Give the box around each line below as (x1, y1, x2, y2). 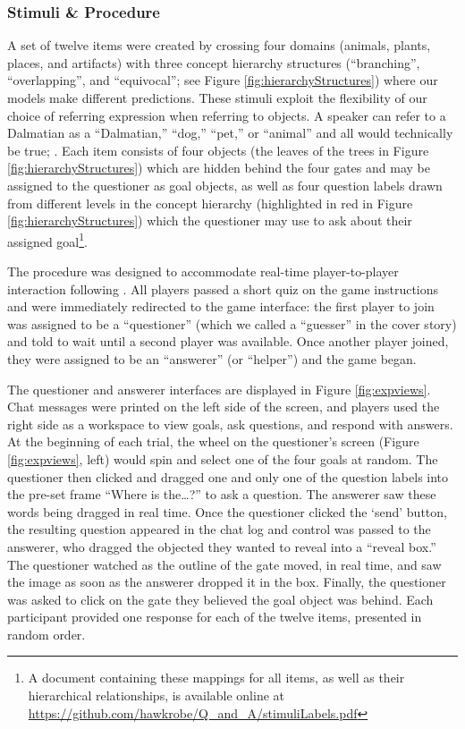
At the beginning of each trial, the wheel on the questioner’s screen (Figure (7, 432, 419, 451)
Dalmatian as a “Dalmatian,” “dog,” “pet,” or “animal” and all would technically (7, 123, 453, 142)
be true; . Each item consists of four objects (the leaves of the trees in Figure (7, 140, 429, 159)
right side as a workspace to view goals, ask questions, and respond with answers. (7, 414, 453, 433)
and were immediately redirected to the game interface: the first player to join (7, 297, 435, 316)
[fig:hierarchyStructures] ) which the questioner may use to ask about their (7, 211, 412, 230)
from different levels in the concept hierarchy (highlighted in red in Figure (7, 193, 413, 212)
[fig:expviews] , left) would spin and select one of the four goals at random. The (7, 449, 438, 468)
